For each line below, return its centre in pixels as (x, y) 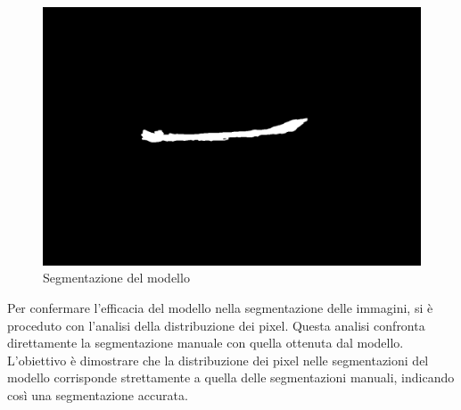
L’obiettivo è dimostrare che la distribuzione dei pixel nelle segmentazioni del (218, 360)
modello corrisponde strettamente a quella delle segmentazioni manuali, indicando (231, 377)
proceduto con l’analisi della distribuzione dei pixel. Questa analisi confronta (216, 325)
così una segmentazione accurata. (98, 395)
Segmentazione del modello (116, 278)
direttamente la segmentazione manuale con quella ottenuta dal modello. (206, 343)
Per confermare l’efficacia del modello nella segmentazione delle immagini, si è (220, 308)
